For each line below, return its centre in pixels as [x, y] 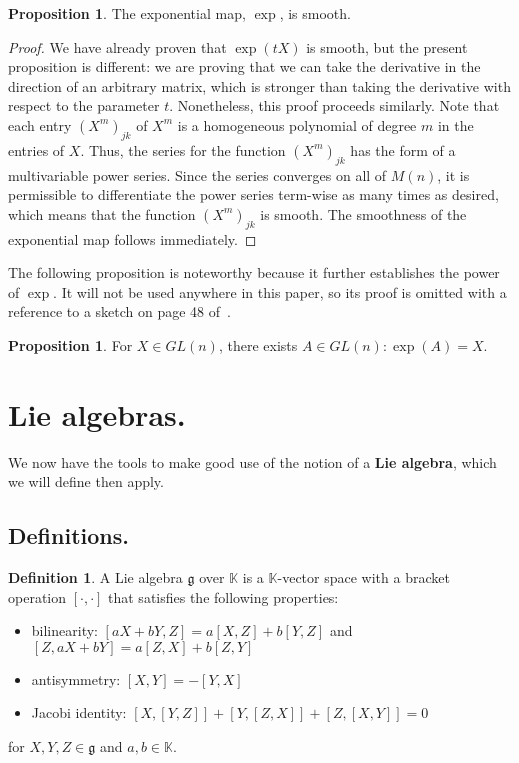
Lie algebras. [97, 413]
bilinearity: [64, 630]
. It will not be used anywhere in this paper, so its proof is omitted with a [280, 291]
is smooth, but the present [387, 46]
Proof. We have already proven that [117, 46]
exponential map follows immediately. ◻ [132, 238]
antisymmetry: [76, 678]
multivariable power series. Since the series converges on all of [197, 174]
